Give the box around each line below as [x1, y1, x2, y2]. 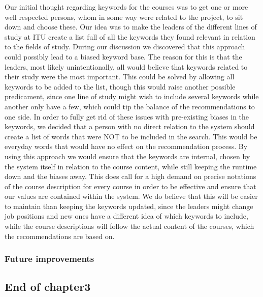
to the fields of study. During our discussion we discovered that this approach [5, 41, 245, 52]
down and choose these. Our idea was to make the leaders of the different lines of [5, 21, 257, 32]
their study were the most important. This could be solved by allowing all [5, 71, 235, 82]
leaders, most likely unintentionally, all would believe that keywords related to [5, 61, 248, 72]
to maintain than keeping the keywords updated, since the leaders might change [5, 200, 253, 211]
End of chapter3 [5, 279, 91, 294]
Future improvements [5, 252, 94, 265]
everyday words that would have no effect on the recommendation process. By [5, 141, 248, 152]
